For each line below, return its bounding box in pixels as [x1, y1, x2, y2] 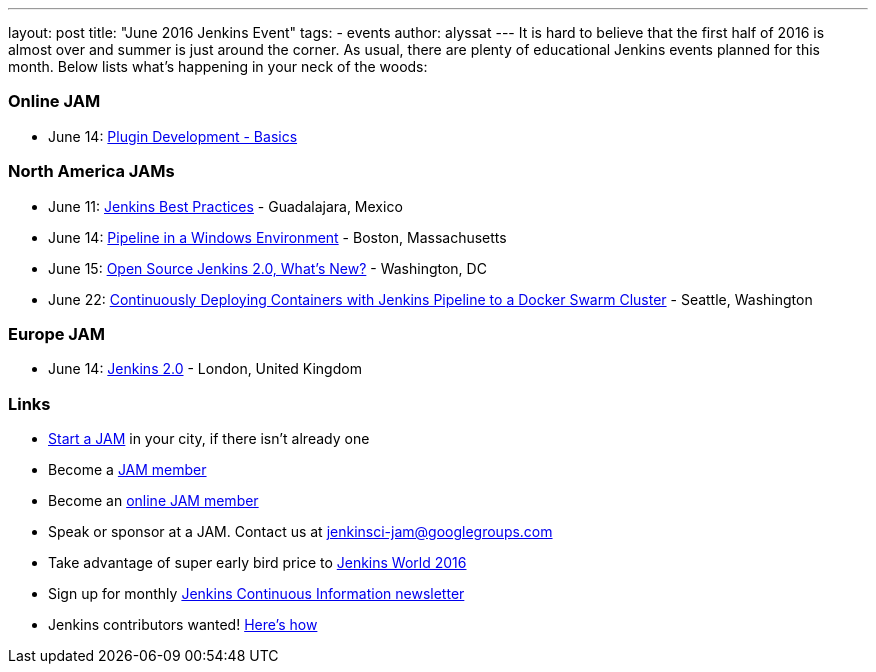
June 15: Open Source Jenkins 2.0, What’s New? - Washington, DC [48, 259, 487, 277]
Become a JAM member [48, 461, 207, 478]
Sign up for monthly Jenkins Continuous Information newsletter [48, 585, 465, 602]
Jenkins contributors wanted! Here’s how [48, 616, 318, 633]
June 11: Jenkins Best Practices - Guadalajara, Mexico [48, 197, 403, 215]
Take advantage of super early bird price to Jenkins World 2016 [48, 554, 467, 571]
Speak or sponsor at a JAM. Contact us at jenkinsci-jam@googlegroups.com [48, 523, 553, 540]
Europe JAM [8, 323, 106, 344]
